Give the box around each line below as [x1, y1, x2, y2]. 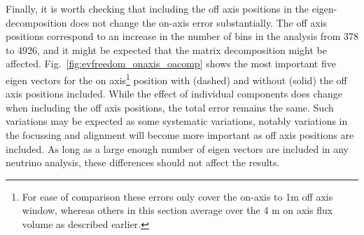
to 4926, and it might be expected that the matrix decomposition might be [6, 42, 328, 57]
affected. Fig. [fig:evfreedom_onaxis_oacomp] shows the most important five [6, 56, 336, 71]
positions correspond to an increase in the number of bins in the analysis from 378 [6, 29, 358, 43]
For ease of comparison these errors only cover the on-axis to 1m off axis [22, 189, 333, 203]
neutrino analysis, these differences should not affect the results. [6, 155, 280, 170]
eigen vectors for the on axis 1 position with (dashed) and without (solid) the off [6, 70, 347, 87]
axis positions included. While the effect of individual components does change [6, 86, 343, 101]
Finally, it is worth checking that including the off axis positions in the [6, 1, 309, 15]
